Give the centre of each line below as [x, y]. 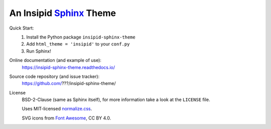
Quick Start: [22, 28]
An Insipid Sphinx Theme [63, 13]
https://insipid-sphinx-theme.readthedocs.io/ [69, 67]
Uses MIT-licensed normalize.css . [57, 109]
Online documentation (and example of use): [55, 60]
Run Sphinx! [39, 51]
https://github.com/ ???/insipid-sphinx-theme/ [69, 83]
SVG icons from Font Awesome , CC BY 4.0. [66, 118]
